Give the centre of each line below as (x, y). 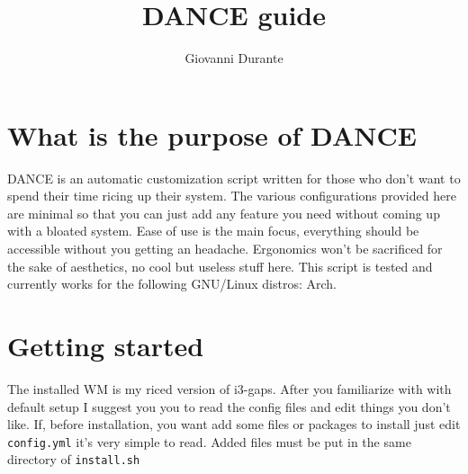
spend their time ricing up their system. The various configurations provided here (232, 196)
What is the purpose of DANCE (212, 134)
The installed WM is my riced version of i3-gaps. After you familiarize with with (229, 388)
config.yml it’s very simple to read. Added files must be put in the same (209, 441)
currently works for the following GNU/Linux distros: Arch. (172, 284)
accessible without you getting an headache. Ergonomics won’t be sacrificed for (225, 249)
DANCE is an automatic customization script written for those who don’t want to (234, 178)
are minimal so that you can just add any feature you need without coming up (224, 213)
